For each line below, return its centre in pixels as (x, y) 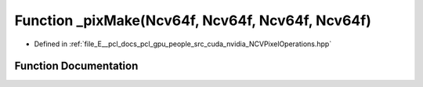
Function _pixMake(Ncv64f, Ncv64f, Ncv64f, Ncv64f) (193, 20)
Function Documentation (76, 66)
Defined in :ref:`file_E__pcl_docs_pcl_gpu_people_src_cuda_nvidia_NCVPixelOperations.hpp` (183, 44)
